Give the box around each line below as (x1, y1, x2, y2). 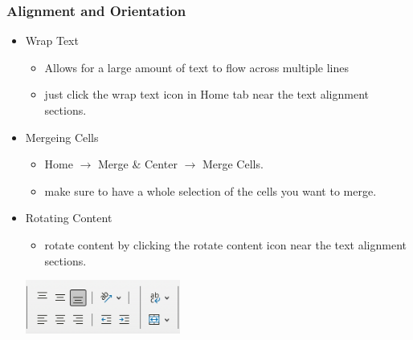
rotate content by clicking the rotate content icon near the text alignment (44, 236, 407, 253)
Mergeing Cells (25, 128, 99, 145)
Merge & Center (98, 156, 178, 172)
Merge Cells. (202, 156, 264, 172)
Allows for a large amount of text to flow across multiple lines (44, 59, 349, 75)
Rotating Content (25, 209, 112, 226)
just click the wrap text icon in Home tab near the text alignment (44, 86, 370, 103)
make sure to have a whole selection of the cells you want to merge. (44, 182, 377, 199)
